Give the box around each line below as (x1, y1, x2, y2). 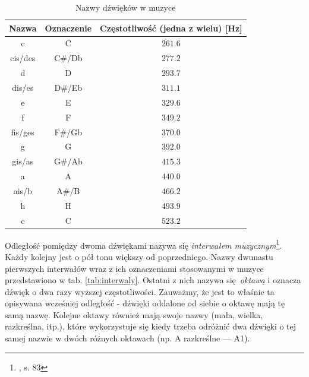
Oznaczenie (45, 21, 92, 34)
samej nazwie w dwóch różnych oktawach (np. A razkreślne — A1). (5, 332, 250, 344)
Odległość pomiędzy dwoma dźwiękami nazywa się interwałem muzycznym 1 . (5, 237, 282, 251)
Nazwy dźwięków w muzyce (75, 1, 176, 13)
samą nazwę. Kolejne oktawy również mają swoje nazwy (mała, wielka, (5, 308, 263, 321)
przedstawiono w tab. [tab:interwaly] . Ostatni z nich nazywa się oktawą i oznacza (5, 274, 301, 286)
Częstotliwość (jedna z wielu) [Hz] (100, 21, 242, 34)
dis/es (12, 81, 34, 93)
